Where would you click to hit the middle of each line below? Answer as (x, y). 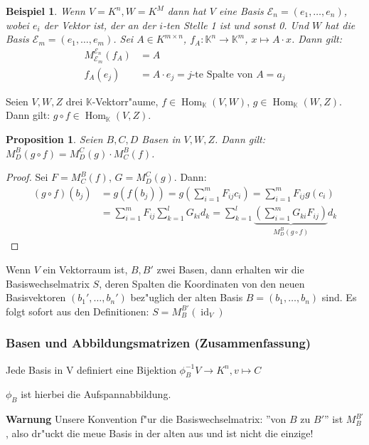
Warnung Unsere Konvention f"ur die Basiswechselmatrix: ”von (146, 419)
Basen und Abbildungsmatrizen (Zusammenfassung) (159, 343)
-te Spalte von (222, 74)
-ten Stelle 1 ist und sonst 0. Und (236, 25)
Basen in (161, 139)
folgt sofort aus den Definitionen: (77, 311)
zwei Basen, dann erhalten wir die (230, 269)
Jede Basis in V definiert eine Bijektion (91, 369)
